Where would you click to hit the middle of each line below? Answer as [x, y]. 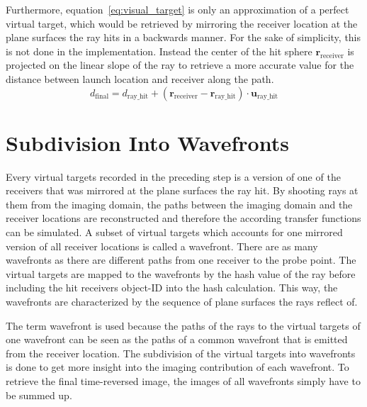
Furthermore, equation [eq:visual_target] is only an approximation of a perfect [177, 9]
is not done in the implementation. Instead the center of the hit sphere [159, 51]
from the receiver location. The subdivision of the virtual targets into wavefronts [181, 353]
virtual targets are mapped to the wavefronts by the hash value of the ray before [181, 273]
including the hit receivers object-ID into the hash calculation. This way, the [172, 288]
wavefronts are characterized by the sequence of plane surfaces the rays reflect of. [182, 302]
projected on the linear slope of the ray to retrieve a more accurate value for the [180, 65]
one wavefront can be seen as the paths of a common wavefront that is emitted [177, 339]
